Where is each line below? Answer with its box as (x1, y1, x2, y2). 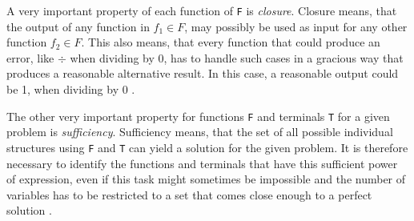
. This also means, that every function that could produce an (81, 34, 380, 50)
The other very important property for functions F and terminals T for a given (6, 107, 390, 124)
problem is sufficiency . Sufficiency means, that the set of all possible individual (6, 123, 393, 140)
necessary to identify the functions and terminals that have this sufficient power (6, 155, 398, 171)
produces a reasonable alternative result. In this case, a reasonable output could (6, 65, 399, 82)
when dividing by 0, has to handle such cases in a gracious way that (70, 49, 404, 66)
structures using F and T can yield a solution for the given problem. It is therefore (6, 139, 408, 155)
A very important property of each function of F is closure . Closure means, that (6, 2, 397, 18)
